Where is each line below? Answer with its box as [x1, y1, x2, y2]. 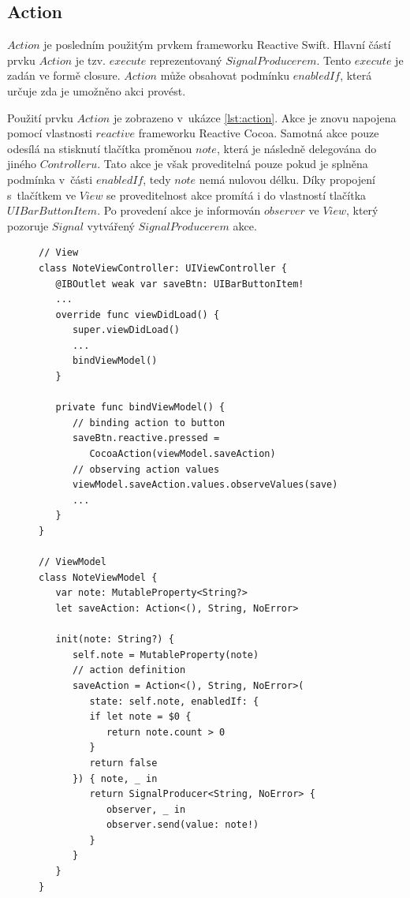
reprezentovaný [150, 51, 222, 68]
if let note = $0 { [89, 711, 192, 723]
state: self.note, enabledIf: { [89, 695, 259, 707]
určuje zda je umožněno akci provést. [7, 82, 186, 99]
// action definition [72, 664, 186, 676]
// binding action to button [72, 417, 225, 428]
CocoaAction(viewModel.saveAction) [89, 448, 276, 460]
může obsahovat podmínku [160, 67, 290, 84]
